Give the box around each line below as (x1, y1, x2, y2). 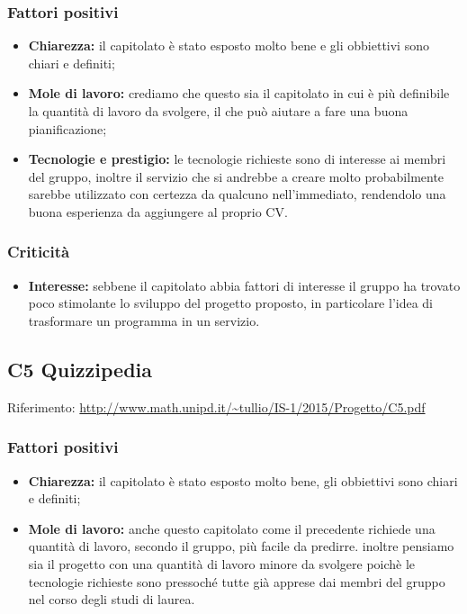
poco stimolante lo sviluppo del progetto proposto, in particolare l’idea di (28, 293, 434, 312)
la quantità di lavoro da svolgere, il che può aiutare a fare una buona (28, 102, 409, 120)
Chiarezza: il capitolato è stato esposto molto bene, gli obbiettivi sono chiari (28, 471, 458, 490)
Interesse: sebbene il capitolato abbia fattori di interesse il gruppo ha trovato (28, 275, 461, 294)
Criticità (7, 240, 70, 263)
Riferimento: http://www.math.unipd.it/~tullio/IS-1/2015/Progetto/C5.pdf (7, 397, 426, 416)
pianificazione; (28, 119, 107, 138)
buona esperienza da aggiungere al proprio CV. (28, 202, 288, 221)
